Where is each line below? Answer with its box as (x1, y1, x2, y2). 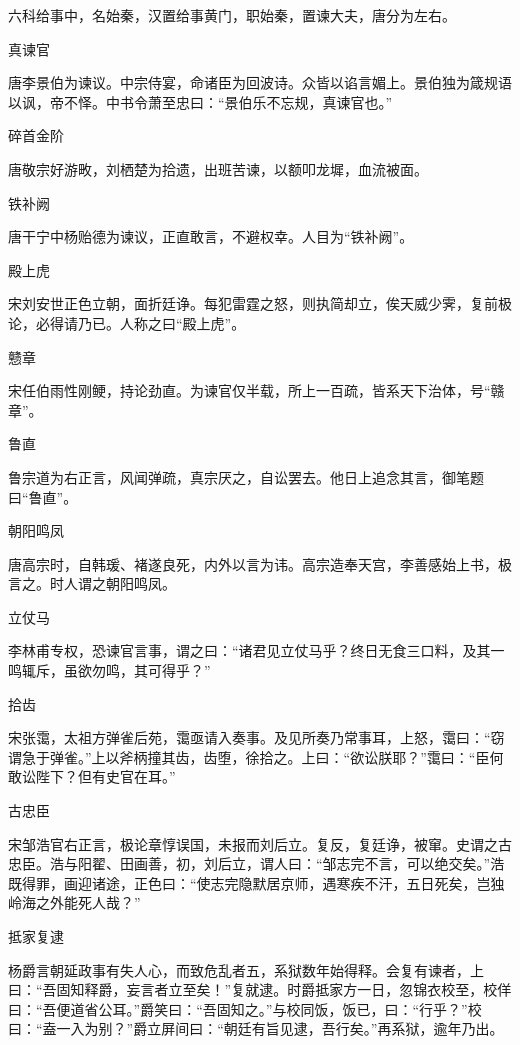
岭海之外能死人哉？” (8, 892, 141, 913)
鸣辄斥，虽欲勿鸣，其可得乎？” (8, 660, 211, 681)
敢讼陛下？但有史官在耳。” (8, 766, 176, 787)
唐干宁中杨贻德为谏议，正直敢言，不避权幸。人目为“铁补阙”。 (8, 226, 414, 247)
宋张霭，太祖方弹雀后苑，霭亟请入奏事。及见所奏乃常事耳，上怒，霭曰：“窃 (8, 727, 505, 748)
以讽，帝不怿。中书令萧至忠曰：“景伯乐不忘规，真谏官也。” (8, 91, 393, 112)
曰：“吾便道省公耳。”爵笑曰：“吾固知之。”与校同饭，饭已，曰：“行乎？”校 (8, 998, 482, 1019)
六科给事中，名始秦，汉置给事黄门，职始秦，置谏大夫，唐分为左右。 (8, 5, 456, 25)
